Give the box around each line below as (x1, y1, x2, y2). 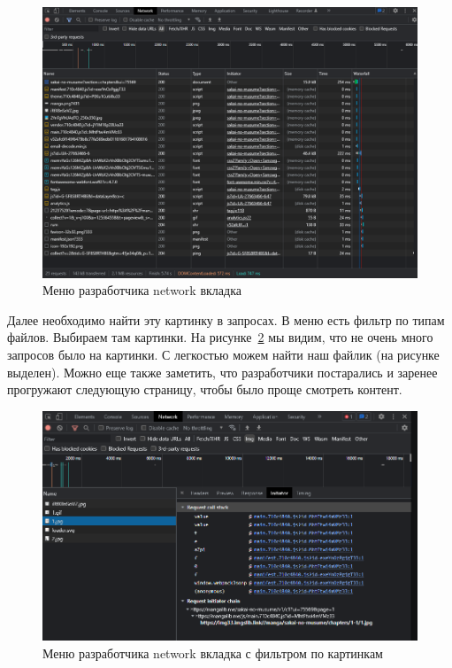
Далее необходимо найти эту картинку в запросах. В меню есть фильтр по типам (7, 310, 445, 329)
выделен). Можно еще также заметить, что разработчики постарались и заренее (7, 362, 438, 381)
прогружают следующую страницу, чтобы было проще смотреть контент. (7, 380, 402, 399)
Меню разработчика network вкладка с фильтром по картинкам (42, 643, 383, 662)
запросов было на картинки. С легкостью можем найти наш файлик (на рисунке (7, 345, 440, 363)
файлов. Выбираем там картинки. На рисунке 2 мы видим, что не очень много (7, 328, 433, 346)
